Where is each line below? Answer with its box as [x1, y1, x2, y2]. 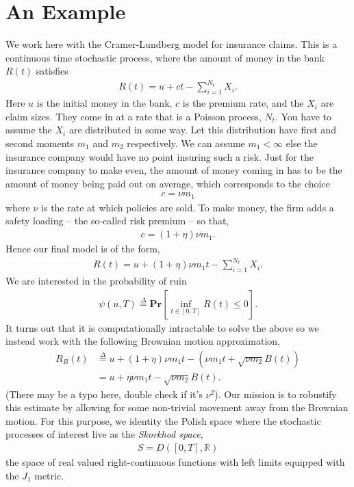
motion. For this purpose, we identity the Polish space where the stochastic [5, 413, 321, 427]
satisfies [36, 64, 68, 78]
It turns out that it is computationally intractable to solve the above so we [5, 320, 319, 334]
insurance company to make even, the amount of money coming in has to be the [5, 163, 342, 177]
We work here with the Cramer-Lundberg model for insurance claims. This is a [5, 37, 338, 51]
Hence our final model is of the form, [5, 241, 160, 256]
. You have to [275, 109, 331, 123]
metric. [34, 468, 64, 482]
